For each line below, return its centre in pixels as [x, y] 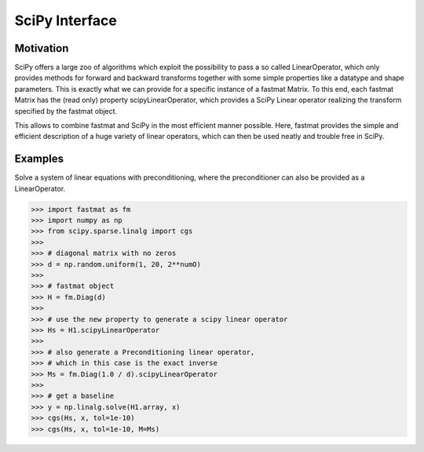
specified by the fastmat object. [66, 111]
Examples [39, 159]
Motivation [42, 48]
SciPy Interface [66, 20]
